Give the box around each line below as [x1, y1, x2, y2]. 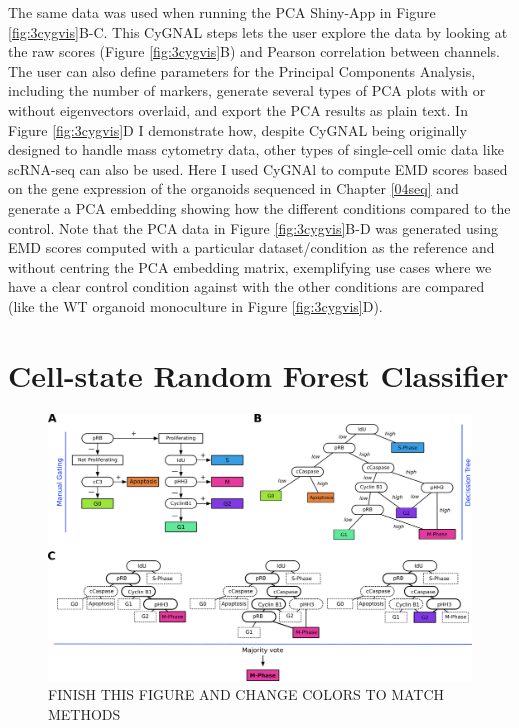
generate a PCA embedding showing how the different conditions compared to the [8, 197, 511, 218]
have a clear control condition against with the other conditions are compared [8, 276, 485, 297]
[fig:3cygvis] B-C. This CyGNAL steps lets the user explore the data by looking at [8, 21, 508, 42]
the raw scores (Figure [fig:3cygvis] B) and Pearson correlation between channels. [8, 41, 500, 62]
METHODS [48, 703, 121, 724]
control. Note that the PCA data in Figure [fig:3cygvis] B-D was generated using [8, 217, 498, 238]
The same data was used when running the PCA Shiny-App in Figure [8, 2, 436, 22]
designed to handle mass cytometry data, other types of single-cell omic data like [8, 139, 504, 160]
